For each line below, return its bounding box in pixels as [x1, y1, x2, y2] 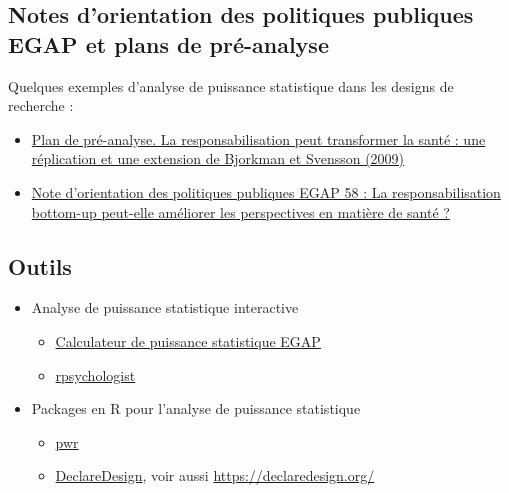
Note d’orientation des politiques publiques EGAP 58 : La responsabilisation [31, 181, 501, 202]
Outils [8, 250, 72, 281]
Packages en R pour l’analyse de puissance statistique [31, 398, 361, 419]
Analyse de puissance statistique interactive [31, 297, 299, 318]
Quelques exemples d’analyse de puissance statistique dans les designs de [8, 75, 454, 96]
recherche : [8, 95, 74, 116]
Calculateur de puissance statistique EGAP [55, 330, 321, 351]
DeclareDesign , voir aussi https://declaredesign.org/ [55, 465, 375, 486]
